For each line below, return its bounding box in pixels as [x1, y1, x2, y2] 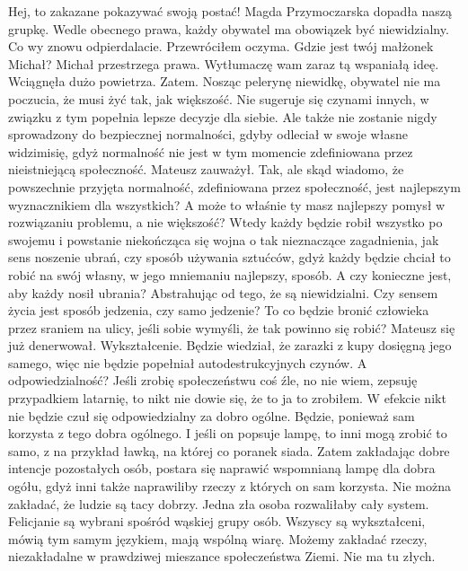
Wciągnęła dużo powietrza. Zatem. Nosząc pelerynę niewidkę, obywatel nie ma [8, 72, 441, 91]
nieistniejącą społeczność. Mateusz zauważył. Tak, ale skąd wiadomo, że [8, 160, 404, 179]
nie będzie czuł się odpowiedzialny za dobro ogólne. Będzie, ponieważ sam [8, 406, 415, 425]
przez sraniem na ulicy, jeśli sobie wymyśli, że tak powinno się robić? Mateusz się [8, 318, 455, 337]
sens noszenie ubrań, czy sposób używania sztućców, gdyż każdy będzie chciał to [8, 248, 451, 267]
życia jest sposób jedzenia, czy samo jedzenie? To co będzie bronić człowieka [8, 301, 429, 320]
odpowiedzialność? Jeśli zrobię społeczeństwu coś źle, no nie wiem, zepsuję [8, 371, 418, 390]
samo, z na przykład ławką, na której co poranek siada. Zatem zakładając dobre [8, 441, 450, 460]
